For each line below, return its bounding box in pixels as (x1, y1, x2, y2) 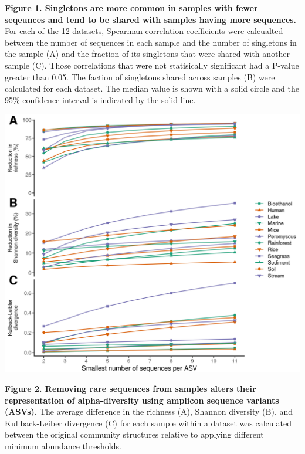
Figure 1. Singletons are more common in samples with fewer (5, 2, 258, 13)
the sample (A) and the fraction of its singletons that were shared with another (5, 48, 290, 60)
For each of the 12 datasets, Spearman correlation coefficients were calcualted (5, 25, 283, 37)
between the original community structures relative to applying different (5, 428, 264, 441)
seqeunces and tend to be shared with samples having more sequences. (5, 13, 297, 25)
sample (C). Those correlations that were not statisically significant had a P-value (5, 59, 299, 71)
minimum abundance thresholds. (5, 439, 121, 452)
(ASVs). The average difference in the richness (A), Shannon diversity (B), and (5, 405, 293, 418)
